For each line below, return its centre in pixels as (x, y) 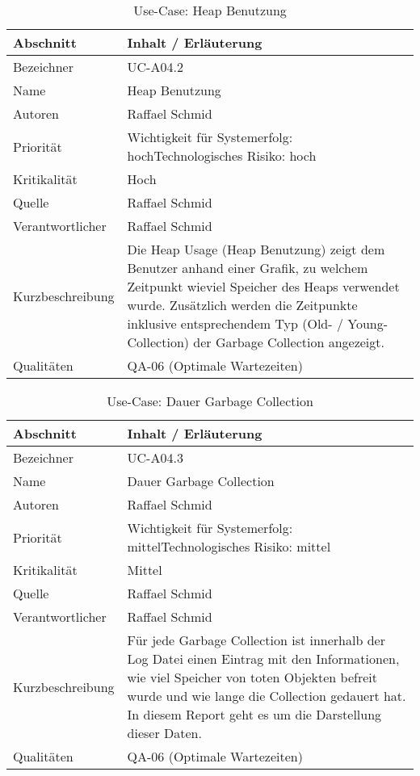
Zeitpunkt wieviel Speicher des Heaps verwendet (263, 286)
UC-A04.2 (155, 67)
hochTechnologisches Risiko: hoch (222, 155)
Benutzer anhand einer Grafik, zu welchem (248, 268)
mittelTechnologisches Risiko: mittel (229, 546)
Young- (367, 323)
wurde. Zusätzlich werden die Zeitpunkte (242, 305)
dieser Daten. (164, 733)
